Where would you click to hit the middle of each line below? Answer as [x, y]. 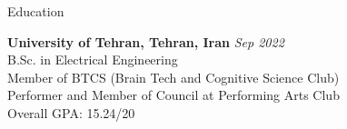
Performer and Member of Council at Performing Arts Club [173, 95]
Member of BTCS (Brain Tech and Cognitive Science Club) [173, 77]
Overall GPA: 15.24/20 [71, 112]
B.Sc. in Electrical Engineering [93, 60]
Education [36, 11]
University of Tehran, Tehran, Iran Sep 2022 [146, 41]
